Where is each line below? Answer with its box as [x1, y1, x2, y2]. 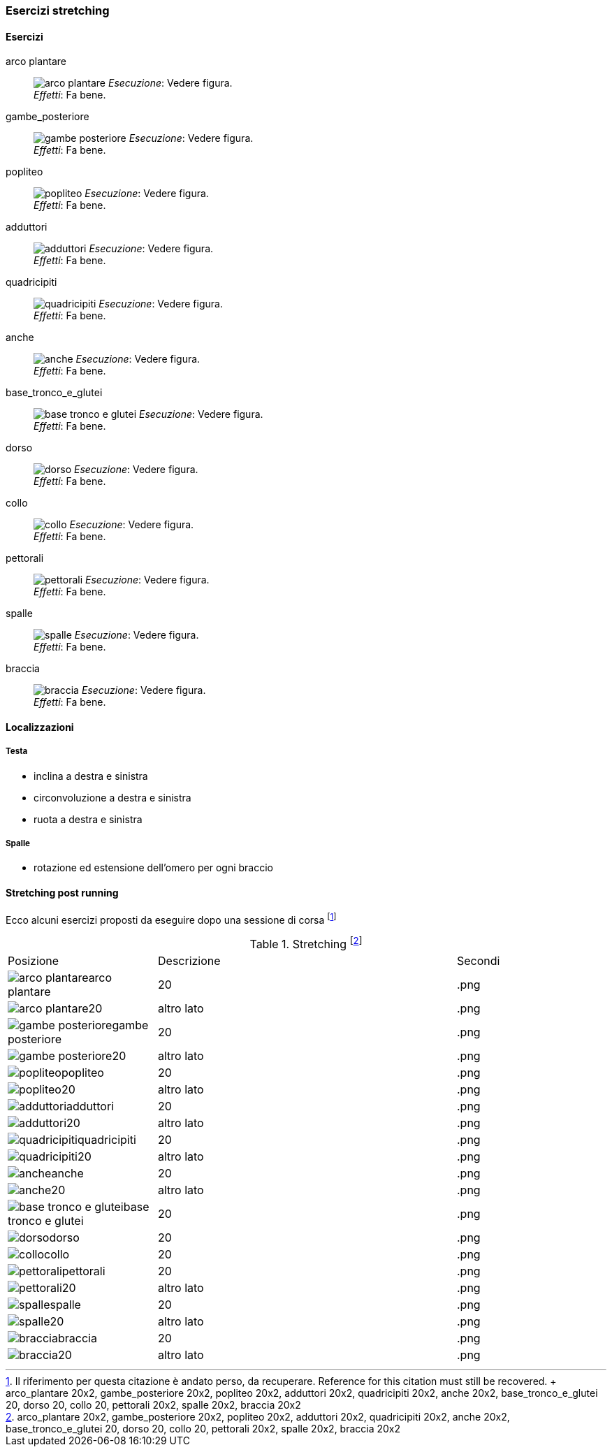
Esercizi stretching [6, 3, 110, 17]
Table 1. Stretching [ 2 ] [249, 935, 363, 952]
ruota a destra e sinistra [34, 813, 143, 825]
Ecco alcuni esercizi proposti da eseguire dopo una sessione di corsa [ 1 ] [6, 911, 337, 926]
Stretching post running [6, 887, 119, 899]
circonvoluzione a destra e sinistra [34, 791, 191, 804]
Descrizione [158, 953, 221, 968]
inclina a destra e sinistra [34, 769, 148, 782]
